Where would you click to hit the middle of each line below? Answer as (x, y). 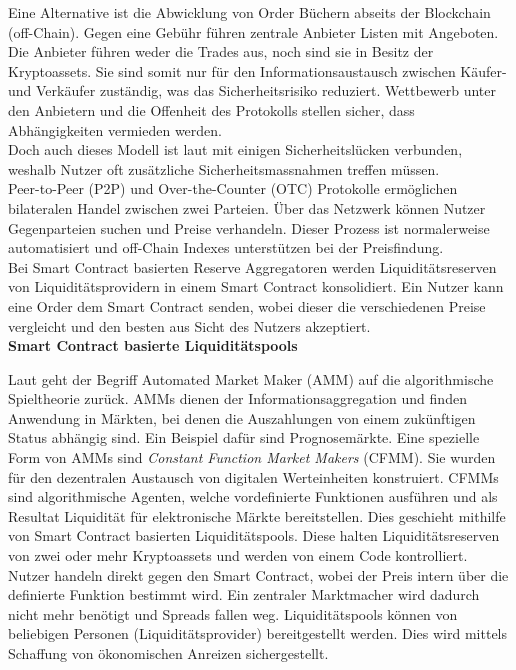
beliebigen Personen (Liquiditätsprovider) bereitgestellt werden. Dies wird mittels (257, 633)
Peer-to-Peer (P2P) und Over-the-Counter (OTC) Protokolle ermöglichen (233, 188)
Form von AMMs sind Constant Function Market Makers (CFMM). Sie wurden (252, 457)
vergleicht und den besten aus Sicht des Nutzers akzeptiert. (189, 325)
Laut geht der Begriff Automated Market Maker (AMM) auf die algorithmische (251, 378)
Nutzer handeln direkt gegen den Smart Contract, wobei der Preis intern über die (258, 574)
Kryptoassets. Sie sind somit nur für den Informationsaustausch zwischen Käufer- (257, 70)
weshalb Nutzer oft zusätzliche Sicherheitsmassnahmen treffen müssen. (224, 168)
